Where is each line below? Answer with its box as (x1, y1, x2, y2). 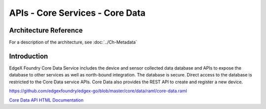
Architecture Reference (9, 26, 83, 35)
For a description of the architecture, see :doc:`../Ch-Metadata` (9, 39, 137, 45)
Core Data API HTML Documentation (9, 97, 84, 103)
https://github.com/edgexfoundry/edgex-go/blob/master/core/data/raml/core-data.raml (9, 88, 187, 94)
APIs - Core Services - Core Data (9, 7, 146, 18)
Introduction (9, 52, 48, 60)
